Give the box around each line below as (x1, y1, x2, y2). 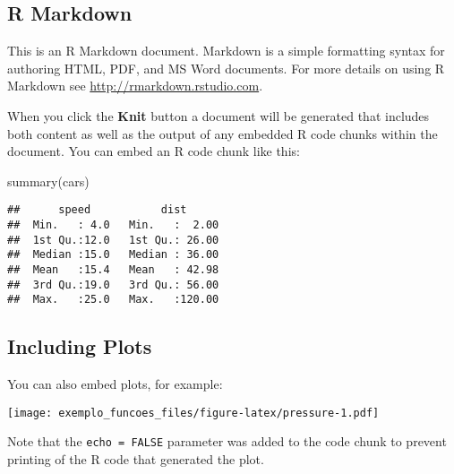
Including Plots (7, 332, 152, 360)
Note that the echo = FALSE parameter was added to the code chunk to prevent (7, 432, 447, 451)
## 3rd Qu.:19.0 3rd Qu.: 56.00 (7, 278, 219, 291)
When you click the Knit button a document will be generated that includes (7, 106, 430, 125)
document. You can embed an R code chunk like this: (7, 142, 300, 160)
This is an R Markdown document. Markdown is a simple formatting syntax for (7, 41, 445, 60)
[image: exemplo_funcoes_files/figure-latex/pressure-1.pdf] (7, 406, 380, 419)
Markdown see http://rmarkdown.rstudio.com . (7, 76, 263, 95)
